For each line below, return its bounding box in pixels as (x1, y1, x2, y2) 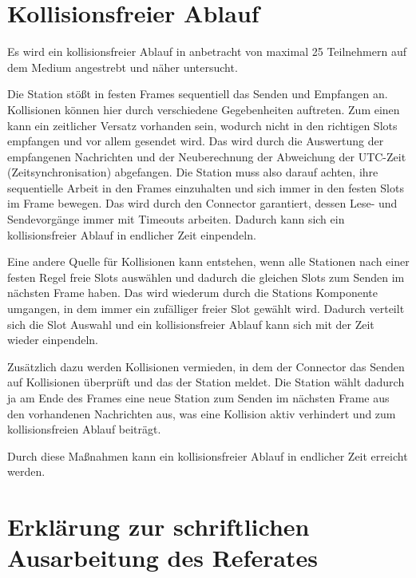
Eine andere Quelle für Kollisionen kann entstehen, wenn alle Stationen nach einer (7, 253, 410, 270)
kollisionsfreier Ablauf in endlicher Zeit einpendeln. (7, 226, 256, 243)
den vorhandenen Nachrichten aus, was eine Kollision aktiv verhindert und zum (7, 405, 396, 422)
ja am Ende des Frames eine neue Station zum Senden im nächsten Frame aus (7, 390, 390, 406)
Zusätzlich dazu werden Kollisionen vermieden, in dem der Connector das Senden (7, 358, 405, 374)
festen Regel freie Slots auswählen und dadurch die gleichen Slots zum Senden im (7, 268, 405, 285)
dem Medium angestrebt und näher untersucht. (7, 58, 238, 75)
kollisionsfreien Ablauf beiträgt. (7, 421, 161, 437)
